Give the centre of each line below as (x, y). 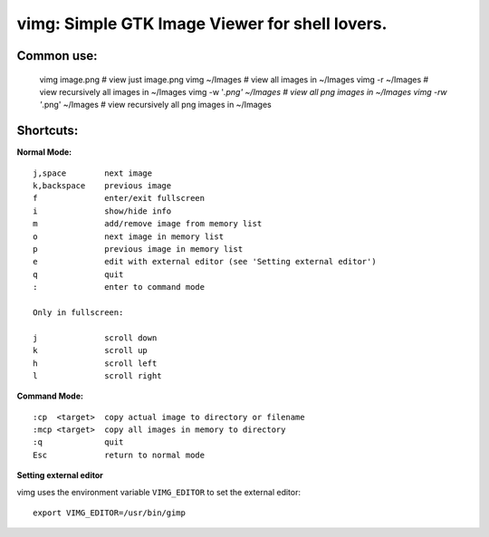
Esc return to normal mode (119, 455)
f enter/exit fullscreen (119, 198)
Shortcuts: (48, 131)
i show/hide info (102, 211)
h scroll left (95, 363)
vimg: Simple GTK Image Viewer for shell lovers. (202, 24)
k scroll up (91, 350)
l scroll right (97, 375)
